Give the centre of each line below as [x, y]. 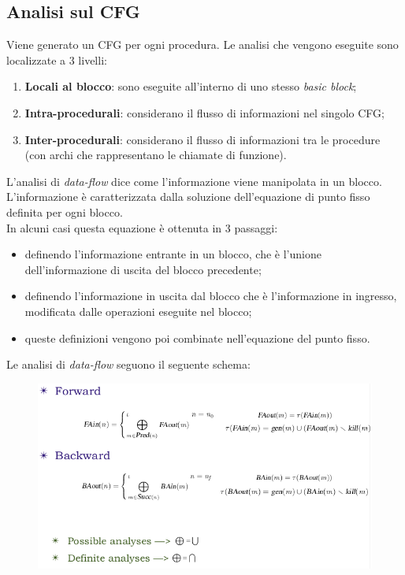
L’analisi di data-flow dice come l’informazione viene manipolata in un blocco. [194, 181]
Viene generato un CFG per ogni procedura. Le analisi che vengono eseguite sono [202, 45]
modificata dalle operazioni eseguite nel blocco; [138, 311]
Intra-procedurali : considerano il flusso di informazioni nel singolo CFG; [204, 112]
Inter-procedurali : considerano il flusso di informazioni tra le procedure [202, 139]
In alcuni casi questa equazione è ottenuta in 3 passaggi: [142, 227]
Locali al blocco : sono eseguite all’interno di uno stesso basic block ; [191, 86]
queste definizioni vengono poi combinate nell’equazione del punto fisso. [197, 338]
